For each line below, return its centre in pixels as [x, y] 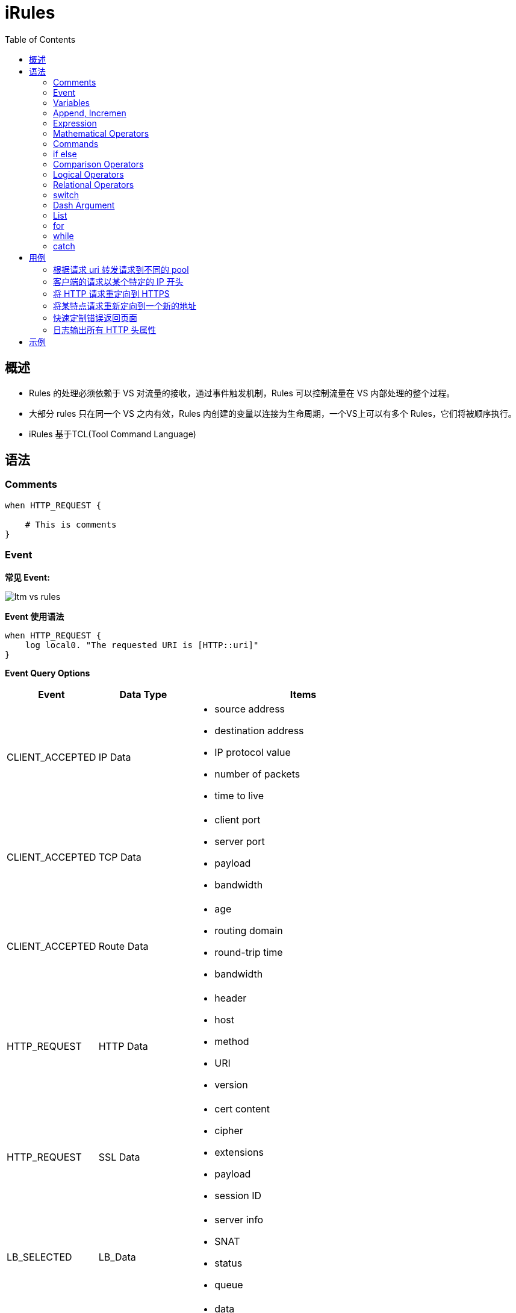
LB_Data [117, 1257]
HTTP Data [123, 1046]
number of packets [257, 774]
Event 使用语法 [35, 616]
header [231, 998]
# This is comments [71, 524]
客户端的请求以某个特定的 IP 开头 [118, 281]
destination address [259, 730]
